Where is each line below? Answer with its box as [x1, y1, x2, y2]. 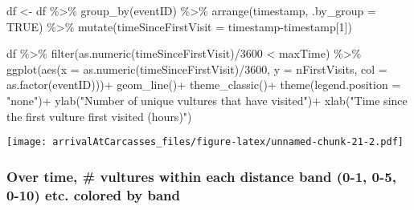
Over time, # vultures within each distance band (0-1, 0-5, [6, 166, 396, 186]
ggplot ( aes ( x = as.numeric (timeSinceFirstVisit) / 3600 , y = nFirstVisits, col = [6, 60, 387, 77]
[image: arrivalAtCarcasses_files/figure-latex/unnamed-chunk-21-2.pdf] [6, 136, 404, 148]
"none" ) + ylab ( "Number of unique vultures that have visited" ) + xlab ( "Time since [6, 91, 408, 108]
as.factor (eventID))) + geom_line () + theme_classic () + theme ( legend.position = [6, 76, 401, 93]
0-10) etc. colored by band [6, 184, 180, 204]
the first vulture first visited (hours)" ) [6, 107, 192, 124]
